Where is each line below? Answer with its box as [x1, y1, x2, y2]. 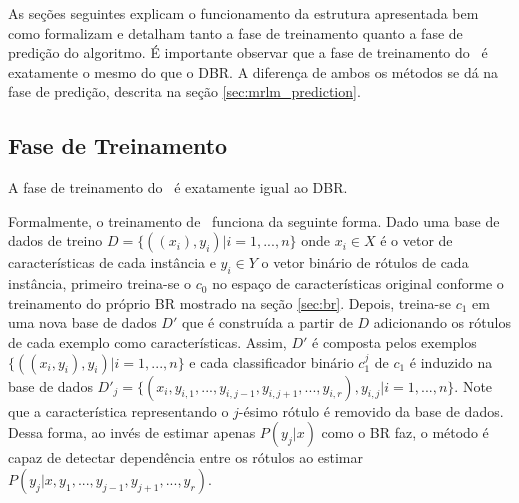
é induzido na [409, 351, 493, 372]
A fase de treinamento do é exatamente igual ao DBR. [8, 177, 348, 198]
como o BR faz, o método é [321, 422, 489, 443]
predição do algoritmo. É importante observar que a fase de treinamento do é [8, 42, 488, 63]
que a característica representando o [8, 400, 229, 421]
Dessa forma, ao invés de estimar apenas [8, 422, 256, 443]
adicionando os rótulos [373, 312, 511, 333]
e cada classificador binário [189, 351, 354, 372]
